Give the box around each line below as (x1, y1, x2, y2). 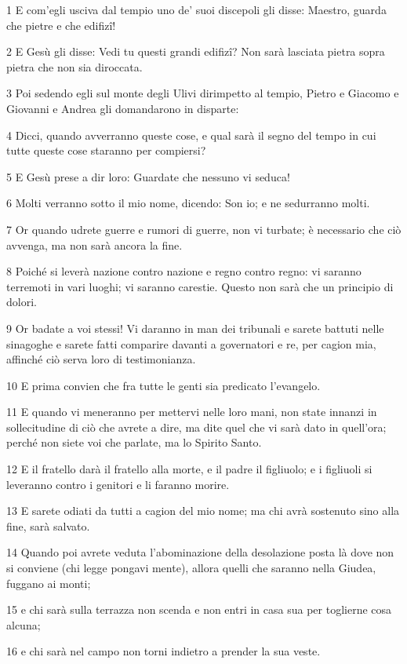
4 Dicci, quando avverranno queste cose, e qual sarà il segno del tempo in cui (6, 126, 376, 143)
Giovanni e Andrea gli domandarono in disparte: (6, 100, 239, 116)
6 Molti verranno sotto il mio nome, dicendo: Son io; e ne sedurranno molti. (6, 195, 370, 211)
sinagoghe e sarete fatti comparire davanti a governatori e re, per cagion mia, (6, 335, 376, 352)
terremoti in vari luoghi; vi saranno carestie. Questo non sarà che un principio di (6, 278, 394, 294)
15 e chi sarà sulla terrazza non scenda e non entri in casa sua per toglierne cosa (6, 601, 392, 618)
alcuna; (6, 616, 41, 633)
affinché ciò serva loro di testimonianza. (6, 351, 196, 367)
